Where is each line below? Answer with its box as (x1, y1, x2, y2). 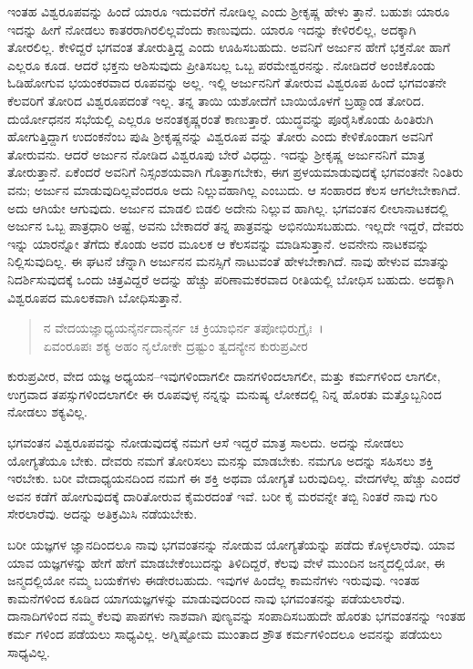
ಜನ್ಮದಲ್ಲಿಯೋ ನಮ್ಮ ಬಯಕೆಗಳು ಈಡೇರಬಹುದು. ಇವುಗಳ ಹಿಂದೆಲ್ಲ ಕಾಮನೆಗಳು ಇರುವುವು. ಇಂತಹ (7, 571, 420, 590)
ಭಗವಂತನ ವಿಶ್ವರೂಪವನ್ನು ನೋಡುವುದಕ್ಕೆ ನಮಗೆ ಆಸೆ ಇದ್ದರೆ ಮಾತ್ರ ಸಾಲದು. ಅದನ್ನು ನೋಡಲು (7, 433, 404, 452)
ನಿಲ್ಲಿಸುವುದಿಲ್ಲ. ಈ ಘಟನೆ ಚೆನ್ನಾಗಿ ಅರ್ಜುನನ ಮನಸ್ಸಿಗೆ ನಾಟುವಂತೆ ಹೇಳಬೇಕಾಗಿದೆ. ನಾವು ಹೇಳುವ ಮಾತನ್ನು (7, 252, 450, 271)
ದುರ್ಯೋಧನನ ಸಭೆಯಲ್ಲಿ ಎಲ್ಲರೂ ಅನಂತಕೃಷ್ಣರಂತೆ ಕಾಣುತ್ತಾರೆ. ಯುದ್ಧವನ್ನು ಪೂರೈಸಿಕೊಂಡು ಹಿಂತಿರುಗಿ (7, 108, 434, 128)
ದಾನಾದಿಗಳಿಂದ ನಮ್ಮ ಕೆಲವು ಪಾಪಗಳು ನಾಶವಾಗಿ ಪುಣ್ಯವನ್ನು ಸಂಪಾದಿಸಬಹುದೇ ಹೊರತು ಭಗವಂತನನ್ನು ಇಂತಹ (7, 606, 466, 625)
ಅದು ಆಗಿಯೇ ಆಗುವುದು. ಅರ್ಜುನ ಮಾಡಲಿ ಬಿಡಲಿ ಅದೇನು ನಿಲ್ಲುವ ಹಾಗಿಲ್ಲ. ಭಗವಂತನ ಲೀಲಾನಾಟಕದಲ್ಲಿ (7, 198, 448, 217)
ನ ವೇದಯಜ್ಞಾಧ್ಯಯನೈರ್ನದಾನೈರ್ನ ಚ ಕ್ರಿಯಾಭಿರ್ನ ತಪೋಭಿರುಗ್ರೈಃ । (43, 318, 324, 337)
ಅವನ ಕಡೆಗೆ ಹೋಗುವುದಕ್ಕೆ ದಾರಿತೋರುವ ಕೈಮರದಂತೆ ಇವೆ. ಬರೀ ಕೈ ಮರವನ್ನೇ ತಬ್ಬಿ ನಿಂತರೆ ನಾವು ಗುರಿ (7, 486, 438, 505)
